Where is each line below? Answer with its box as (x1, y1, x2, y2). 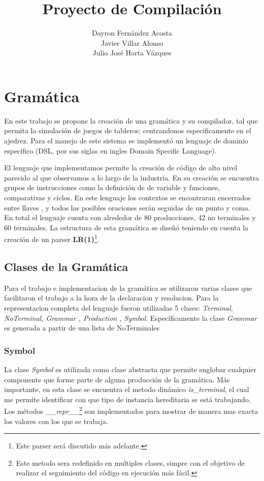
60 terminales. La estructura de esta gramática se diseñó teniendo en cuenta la (4, 222, 248, 232)
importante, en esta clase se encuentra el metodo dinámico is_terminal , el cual (4, 384, 249, 395)
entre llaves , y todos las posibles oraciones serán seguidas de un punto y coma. (4, 202, 250, 213)
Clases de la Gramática (4, 259, 128, 275)
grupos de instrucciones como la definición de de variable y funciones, (4, 182, 220, 193)
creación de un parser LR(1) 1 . (4, 232, 100, 245)
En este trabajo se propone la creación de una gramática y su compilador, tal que (4, 115, 258, 126)
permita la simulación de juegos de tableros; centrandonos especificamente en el (4, 125, 251, 136)
